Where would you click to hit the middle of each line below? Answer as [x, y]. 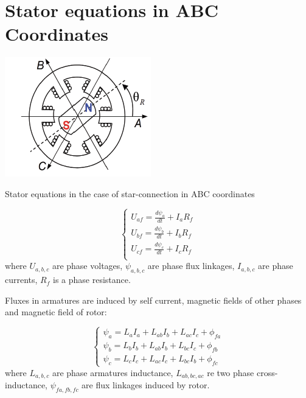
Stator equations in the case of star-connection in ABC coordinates [130, 193]
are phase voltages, [87, 266]
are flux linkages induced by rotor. [146, 385]
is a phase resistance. [92, 280]
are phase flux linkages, [191, 266]
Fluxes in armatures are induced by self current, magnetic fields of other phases [153, 300]
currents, [21, 280]
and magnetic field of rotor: [56, 312]
